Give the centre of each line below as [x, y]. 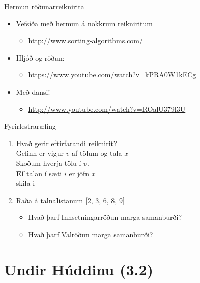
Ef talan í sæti [39, 173]
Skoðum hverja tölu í [49, 163]
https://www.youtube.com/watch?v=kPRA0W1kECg [112, 75]
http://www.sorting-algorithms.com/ [86, 40]
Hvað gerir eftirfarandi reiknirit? [66, 143]
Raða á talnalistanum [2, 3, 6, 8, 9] [70, 200]
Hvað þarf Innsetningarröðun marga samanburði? [105, 217]
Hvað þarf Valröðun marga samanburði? [91, 234]
